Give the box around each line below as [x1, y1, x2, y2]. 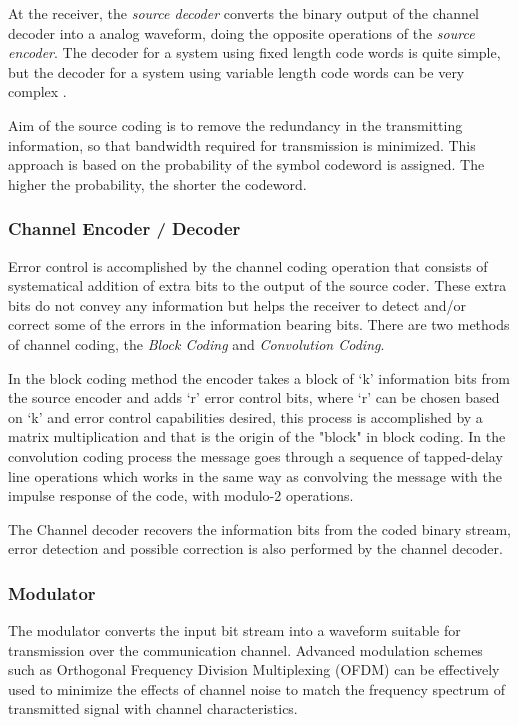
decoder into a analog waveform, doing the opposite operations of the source [8, 22, 475, 43]
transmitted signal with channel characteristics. [8, 698, 298, 719]
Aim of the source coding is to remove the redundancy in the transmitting [8, 114, 463, 135]
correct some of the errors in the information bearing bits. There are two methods [8, 314, 510, 335]
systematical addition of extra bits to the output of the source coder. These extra [8, 275, 507, 296]
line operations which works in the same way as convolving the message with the [8, 465, 502, 486]
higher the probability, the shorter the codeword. [8, 173, 307, 194]
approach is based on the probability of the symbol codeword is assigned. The [8, 154, 485, 175]
